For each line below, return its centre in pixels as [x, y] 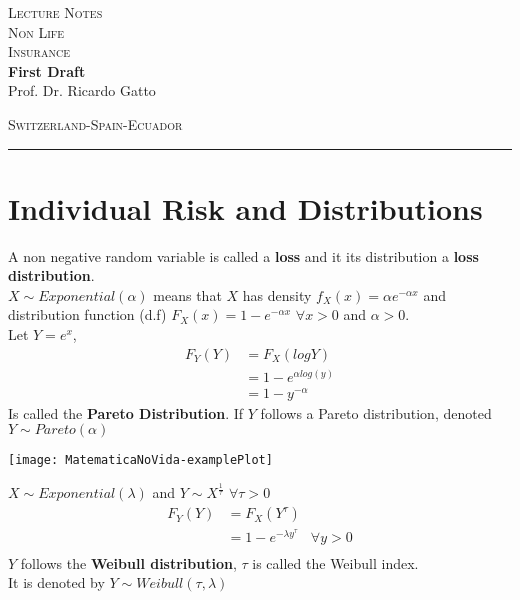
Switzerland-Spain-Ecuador [95, 123]
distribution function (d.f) [87, 314]
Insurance [39, 51]
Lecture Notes [55, 12]
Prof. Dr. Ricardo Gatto [82, 90]
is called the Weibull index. [335, 562]
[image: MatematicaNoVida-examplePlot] [140, 460]
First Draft [47, 70]
